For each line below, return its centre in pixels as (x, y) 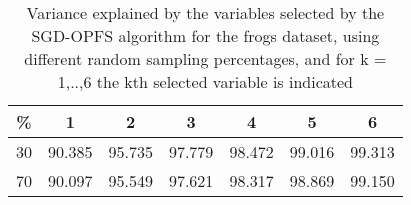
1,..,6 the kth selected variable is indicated (205, 81)
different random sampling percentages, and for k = (205, 58)
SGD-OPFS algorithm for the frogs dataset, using (205, 35)
